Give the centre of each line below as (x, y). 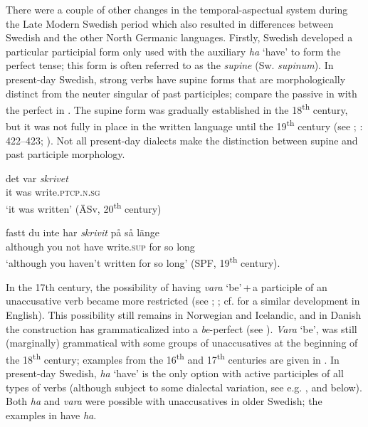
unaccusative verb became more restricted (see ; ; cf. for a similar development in (183, 301)
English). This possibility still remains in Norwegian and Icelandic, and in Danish (184, 314)
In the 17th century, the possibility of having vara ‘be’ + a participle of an (167, 286)
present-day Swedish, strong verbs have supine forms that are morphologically (176, 79)
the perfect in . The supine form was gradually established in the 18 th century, (177, 109)
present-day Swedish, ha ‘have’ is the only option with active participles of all (175, 373)
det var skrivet (37, 178)
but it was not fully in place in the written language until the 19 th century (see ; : (184, 125)
